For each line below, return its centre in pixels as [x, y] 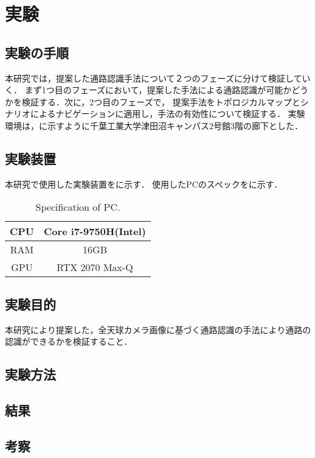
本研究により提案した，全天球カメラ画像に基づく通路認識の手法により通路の [158, 329]
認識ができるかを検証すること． [69, 341]
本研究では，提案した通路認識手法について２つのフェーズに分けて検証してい [158, 78]
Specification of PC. [78, 207]
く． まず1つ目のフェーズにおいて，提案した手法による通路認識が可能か [148, 90]
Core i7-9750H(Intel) [95, 231]
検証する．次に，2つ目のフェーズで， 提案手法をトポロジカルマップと [161, 101]
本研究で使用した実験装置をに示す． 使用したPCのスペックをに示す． [144, 184]
